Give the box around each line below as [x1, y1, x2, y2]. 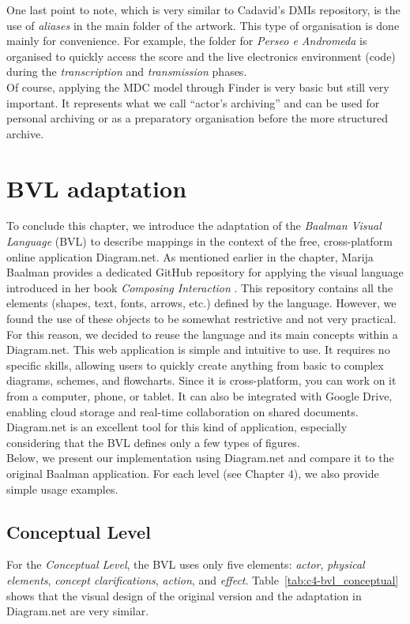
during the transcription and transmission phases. [6, 63, 247, 80]
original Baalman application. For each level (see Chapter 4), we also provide [6, 464, 379, 481]
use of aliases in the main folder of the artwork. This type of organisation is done [6, 17, 400, 33]
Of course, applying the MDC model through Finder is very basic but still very [6, 78, 389, 95]
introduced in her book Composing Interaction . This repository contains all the [6, 279, 393, 295]
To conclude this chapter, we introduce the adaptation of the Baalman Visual [6, 217, 382, 234]
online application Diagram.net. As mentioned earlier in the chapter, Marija [6, 248, 374, 265]
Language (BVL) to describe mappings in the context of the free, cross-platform [6, 233, 393, 250]
